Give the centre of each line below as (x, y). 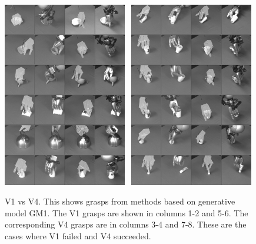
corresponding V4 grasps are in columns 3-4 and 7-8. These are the (126, 224)
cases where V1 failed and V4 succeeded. (78, 235)
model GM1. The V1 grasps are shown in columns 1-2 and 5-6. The (127, 212)
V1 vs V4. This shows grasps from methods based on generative (120, 201)
